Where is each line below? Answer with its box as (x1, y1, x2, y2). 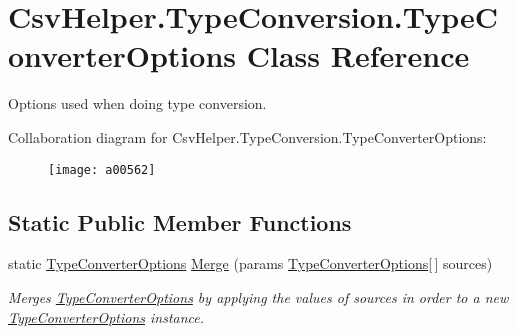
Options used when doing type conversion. (8, 93, 267, 114)
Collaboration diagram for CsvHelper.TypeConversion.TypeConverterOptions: (8, 126, 487, 147)
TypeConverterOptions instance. (8, 306, 205, 327)
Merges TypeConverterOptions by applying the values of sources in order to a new (8, 286, 509, 307)
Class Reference (246, 35, 470, 76)
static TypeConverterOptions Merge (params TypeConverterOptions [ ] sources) (8, 253, 493, 274)
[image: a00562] (48, 162, 156, 177)
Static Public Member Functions (8, 206, 352, 237)
